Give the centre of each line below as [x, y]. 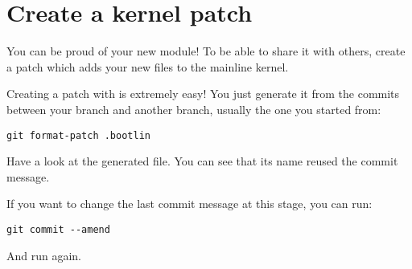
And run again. [44, 255]
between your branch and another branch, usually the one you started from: [194, 109]
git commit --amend [58, 229]
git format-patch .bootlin [78, 135]
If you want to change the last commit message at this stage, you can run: [190, 204]
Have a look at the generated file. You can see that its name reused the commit [202, 161]
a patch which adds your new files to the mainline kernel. [148, 66]
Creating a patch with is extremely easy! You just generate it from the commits [203, 94]
